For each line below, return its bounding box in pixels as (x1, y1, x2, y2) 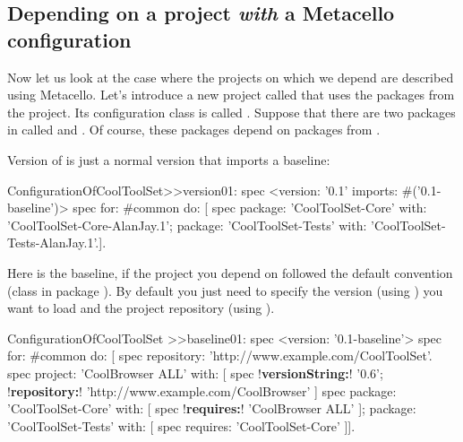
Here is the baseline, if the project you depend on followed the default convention (7, 263, 453, 282)
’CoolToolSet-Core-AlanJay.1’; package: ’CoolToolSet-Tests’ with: (7, 215, 367, 234)
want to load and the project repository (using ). (7, 299, 275, 317)
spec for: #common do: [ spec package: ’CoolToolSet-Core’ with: (73, 198, 427, 217)
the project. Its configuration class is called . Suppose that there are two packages (7, 102, 456, 121)
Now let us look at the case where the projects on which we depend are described (7, 67, 454, 86)
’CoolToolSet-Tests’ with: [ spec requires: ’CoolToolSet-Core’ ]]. (7, 416, 356, 435)
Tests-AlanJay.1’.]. (7, 233, 107, 252)
